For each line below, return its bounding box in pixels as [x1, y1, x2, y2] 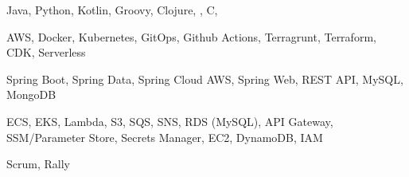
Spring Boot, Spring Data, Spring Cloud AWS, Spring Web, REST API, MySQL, [6, 70, 403, 87]
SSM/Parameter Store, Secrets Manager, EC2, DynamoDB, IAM [6, 128, 323, 145]
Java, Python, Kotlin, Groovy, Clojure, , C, [6, 2, 218, 18]
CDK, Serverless [6, 44, 86, 61]
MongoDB [6, 86, 56, 103]
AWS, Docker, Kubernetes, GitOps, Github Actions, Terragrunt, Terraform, [6, 28, 376, 45]
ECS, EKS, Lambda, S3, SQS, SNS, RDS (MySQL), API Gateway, [6, 112, 333, 129]
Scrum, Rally [6, 155, 70, 172]
